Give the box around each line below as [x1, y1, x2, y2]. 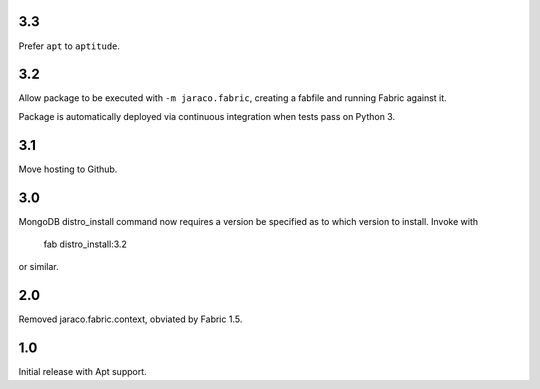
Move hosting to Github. [18, 163, 118, 175]
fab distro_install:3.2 [43, 238, 127, 250]
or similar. [18, 261, 59, 273]
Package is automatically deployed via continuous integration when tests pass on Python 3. [18, 110, 395, 122]
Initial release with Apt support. [18, 366, 147, 378]
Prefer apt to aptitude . [18, 40, 120, 52]
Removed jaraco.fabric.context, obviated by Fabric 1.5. [18, 313, 243, 325]
